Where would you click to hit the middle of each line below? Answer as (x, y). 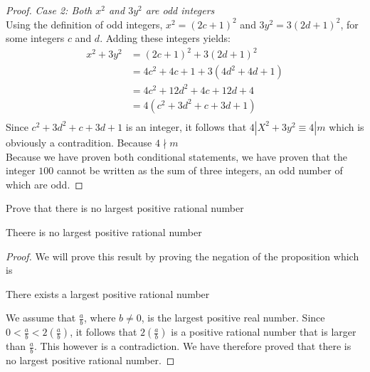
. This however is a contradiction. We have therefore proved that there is (192, 346)
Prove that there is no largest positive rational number (125, 208)
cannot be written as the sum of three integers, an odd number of (200, 170)
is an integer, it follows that (186, 126)
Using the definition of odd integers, (84, 24)
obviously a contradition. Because (79, 142)
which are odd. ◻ (44, 184)
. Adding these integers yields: (165, 38)
